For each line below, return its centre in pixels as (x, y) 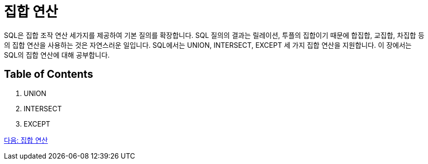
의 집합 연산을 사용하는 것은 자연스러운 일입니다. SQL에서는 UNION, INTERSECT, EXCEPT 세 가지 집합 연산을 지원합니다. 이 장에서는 (208, 45)
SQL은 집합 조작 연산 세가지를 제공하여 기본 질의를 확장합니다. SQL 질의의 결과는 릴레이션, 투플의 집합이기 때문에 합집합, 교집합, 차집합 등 (214, 35)
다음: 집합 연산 (26, 140)
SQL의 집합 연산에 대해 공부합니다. (57, 55)
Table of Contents (49, 74)
